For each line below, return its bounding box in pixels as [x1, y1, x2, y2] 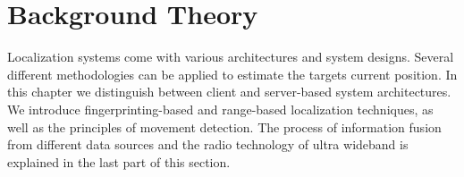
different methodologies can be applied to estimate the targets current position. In [7, 64, 458, 83]
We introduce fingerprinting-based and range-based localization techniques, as [7, 99, 434, 118]
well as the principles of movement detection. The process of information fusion [7, 117, 442, 136]
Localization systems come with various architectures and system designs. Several [7, 47, 454, 66]
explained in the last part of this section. [7, 152, 231, 171]
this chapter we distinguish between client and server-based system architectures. [7, 82, 451, 101]
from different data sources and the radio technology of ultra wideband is [7, 135, 409, 154]
